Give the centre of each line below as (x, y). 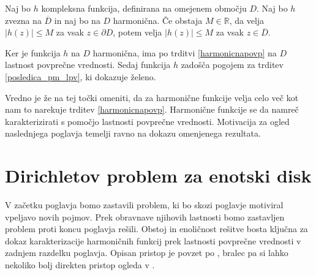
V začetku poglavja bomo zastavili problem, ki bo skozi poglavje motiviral (144, 205)
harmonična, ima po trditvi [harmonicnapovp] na (185, 52)
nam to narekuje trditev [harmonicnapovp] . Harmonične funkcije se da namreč (152, 109)
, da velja (247, 20)
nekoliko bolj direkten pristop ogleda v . (80, 265)
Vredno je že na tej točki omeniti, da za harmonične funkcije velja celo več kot (152, 97)
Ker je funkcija (33, 52)
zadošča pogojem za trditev (232, 65)
